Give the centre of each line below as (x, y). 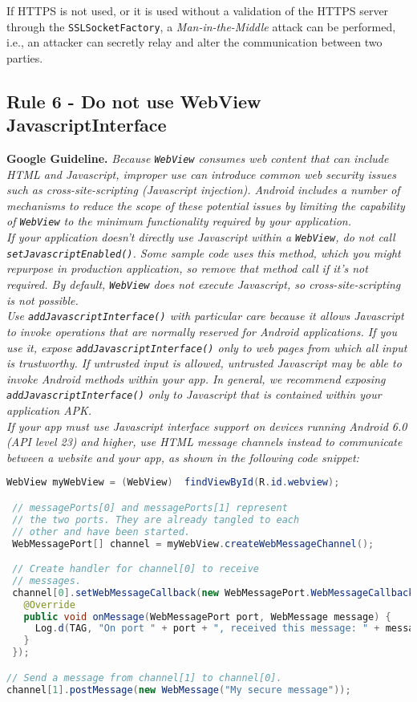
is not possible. (43, 300)
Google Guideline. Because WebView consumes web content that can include (198, 158)
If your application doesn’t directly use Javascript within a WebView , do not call (201, 237)
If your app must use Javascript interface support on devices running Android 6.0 (207, 426)
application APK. (49, 410)
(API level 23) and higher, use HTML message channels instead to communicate (204, 442)
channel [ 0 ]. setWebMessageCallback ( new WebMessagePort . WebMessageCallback (213, 592)
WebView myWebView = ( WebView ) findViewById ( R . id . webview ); (173, 483)
